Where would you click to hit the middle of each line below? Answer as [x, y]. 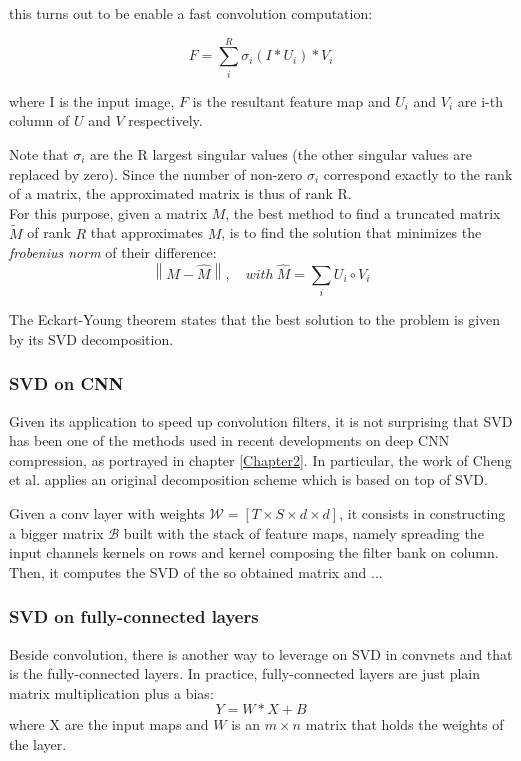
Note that [39, 153]
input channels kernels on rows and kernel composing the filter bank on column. [254, 552]
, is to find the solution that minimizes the [351, 232]
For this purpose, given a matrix [108, 212]
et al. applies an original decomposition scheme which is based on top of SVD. [248, 479]
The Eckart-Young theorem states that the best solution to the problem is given [255, 319]
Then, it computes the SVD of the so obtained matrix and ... [196, 571]
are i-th [480, 100]
